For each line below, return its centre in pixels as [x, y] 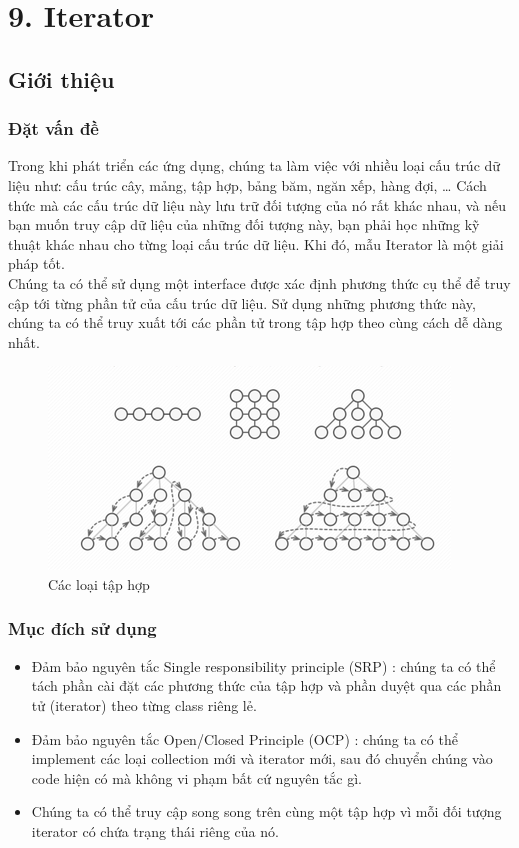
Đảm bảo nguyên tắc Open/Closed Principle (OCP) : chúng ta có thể [244, 738]
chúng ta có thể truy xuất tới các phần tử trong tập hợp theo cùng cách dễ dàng [255, 322]
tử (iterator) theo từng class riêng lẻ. [144, 704]
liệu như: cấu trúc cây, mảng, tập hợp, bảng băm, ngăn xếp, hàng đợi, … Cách [247, 184]
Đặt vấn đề [53, 128]
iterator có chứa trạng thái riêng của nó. [155, 830]
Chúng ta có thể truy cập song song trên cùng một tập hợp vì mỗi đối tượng [266, 811]
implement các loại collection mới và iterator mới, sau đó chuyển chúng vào [262, 758]
